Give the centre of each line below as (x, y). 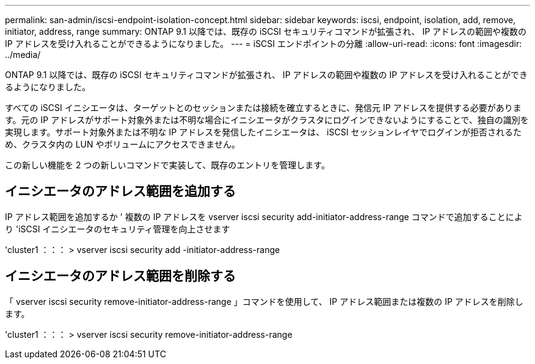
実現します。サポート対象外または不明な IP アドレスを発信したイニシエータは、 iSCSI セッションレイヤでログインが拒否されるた (263, 132)
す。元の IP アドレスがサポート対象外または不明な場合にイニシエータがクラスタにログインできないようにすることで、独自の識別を (267, 120)
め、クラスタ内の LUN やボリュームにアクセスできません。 (122, 144)
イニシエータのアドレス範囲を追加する (120, 191)
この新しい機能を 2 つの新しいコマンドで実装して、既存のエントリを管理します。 (167, 165)
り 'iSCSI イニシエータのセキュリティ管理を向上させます (118, 229)
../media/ (23, 55)
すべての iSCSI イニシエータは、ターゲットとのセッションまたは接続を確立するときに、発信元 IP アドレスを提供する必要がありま (263, 108)
